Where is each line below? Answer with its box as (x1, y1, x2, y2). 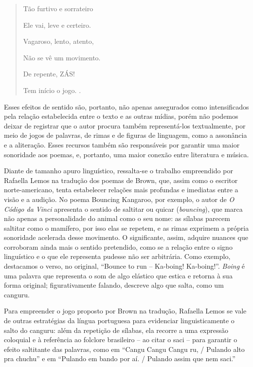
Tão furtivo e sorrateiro (23, 3, 93, 13)
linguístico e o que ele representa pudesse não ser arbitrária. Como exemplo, (4, 251, 231, 261)
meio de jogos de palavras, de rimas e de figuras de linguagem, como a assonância (4, 130, 247, 140)
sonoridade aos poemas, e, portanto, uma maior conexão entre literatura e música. (4, 149, 249, 159)
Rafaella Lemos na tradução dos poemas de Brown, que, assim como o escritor (4, 175, 238, 185)
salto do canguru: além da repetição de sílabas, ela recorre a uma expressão (4, 325, 229, 335)
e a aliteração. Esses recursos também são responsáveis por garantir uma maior (4, 139, 240, 149)
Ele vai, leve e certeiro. (23, 19, 91, 30)
